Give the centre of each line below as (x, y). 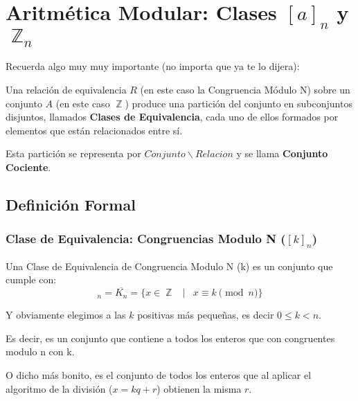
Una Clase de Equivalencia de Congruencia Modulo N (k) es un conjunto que (169, 266)
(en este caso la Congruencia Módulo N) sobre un (245, 90)
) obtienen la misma (199, 388)
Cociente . (28, 167)
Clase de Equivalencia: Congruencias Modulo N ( (146, 239)
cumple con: (31, 279)
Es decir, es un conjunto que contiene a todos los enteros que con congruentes (170, 338)
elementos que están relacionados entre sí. (94, 130)
